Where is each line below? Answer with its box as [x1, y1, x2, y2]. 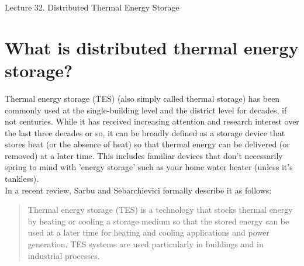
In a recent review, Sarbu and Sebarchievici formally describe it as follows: [5, 184, 272, 196]
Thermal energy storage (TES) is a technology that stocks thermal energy [27, 203, 293, 216]
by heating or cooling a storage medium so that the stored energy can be [27, 215, 289, 227]
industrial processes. [27, 249, 100, 261]
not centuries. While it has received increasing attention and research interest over [5, 115, 299, 127]
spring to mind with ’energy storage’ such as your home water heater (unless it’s [5, 161, 293, 173]
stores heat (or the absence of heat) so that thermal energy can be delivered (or [5, 138, 290, 150]
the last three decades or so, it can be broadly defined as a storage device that [5, 126, 285, 139]
